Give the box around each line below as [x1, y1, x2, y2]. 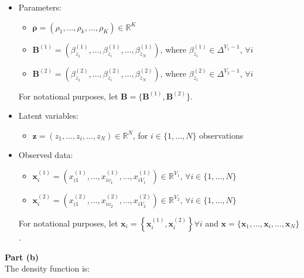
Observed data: [18, 149, 73, 161]
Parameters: [18, 1, 62, 13]
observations [199, 129, 244, 141]
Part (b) [5, 250, 39, 263]
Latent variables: [18, 109, 78, 122]
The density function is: [5, 262, 90, 274]
